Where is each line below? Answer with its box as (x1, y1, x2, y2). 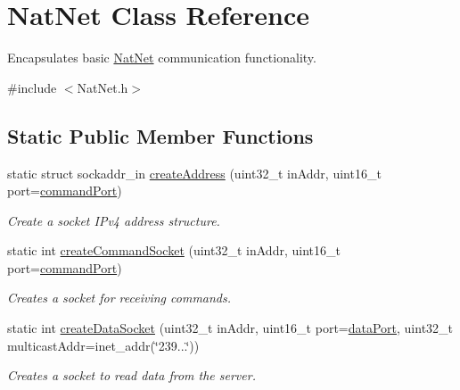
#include (7, 78, 57, 96)
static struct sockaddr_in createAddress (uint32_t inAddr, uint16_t (7, 163, 382, 182)
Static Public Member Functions (7, 121, 314, 149)
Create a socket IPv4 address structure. (7, 211, 220, 229)
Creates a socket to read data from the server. (7, 366, 256, 385)
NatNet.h (77, 78, 128, 96)
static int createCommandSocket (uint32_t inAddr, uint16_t (7, 241, 341, 260)
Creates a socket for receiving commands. (7, 288, 232, 307)
